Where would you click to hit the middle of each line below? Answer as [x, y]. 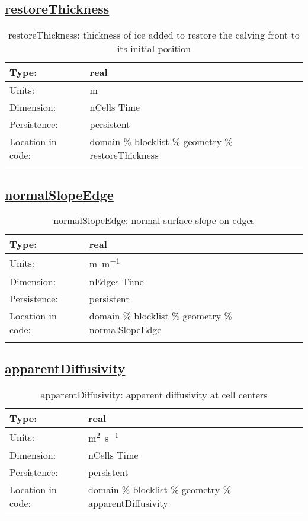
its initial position [154, 49]
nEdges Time [116, 281]
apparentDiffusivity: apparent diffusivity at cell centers [154, 394]
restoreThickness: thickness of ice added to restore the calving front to [154, 35]
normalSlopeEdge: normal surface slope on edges [154, 220]
